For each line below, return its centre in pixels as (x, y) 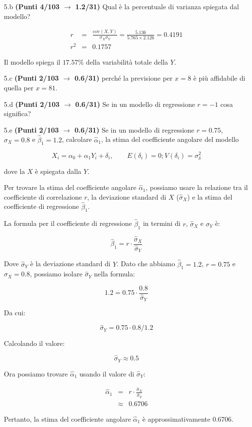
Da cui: (15, 313)
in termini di (162, 223)
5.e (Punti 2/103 (31, 129)
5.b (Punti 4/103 (32, 6)
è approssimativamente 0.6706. (188, 418)
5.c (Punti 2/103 (31, 78)
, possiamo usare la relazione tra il (197, 187)
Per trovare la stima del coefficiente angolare (70, 187)
